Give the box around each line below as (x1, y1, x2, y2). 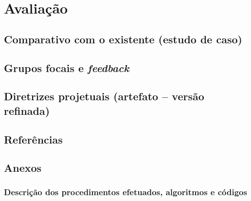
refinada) (4, 103, 50, 118)
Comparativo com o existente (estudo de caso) (4, 31, 242, 46)
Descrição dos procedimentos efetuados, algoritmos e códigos (4, 185, 247, 198)
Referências (4, 131, 63, 146)
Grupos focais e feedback (4, 60, 129, 75)
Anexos (4, 160, 42, 175)
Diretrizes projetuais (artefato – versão (4, 89, 204, 104)
